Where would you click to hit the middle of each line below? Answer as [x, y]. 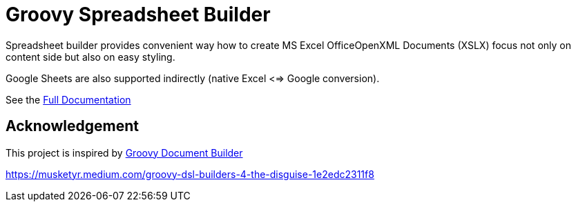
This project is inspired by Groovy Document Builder [124, 152]
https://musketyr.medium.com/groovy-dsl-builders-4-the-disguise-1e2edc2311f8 [190, 174]
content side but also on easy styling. [90, 57]
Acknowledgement [72, 126]
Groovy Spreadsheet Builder [138, 14]
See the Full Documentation [68, 99]
